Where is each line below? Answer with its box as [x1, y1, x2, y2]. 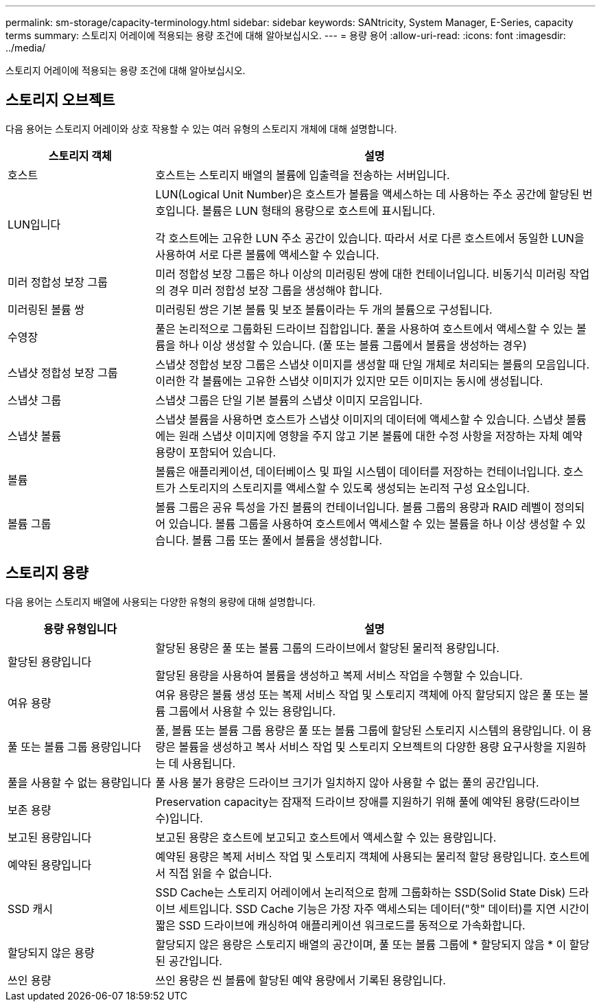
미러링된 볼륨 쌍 [8, 302, 85, 316]
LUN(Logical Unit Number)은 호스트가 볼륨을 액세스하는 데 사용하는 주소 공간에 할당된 [155, 187, 580, 201]
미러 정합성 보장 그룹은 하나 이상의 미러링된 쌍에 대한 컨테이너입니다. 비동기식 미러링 [155, 266, 567, 281]
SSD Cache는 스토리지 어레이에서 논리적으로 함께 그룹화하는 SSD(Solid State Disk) [155, 885, 566, 899]
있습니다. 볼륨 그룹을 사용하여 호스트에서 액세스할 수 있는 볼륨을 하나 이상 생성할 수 [168, 516, 573, 531]
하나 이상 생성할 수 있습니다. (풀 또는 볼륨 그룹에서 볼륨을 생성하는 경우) [178, 338, 527, 352]
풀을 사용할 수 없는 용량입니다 [8, 775, 152, 789]
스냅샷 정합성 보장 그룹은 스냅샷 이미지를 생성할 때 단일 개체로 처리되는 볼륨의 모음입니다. [155, 357, 590, 371]
